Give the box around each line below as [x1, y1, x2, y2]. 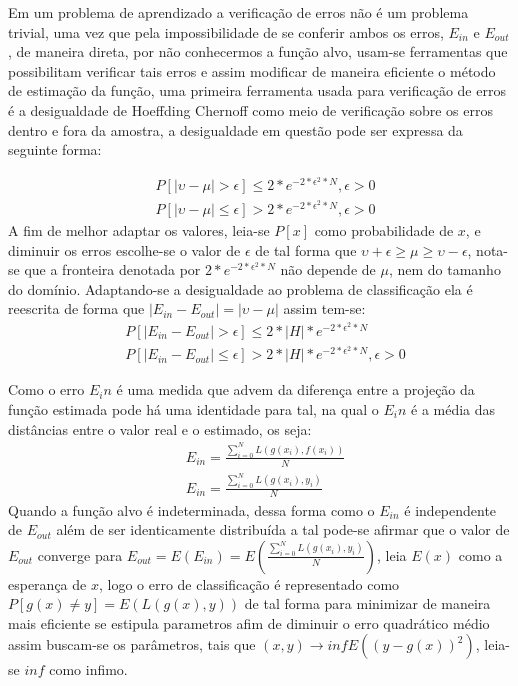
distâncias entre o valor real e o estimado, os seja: [8, 418, 312, 439]
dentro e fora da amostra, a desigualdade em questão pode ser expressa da [8, 119, 463, 140]
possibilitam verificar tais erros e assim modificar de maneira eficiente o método [8, 60, 496, 81]
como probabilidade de [314, 220, 454, 241]
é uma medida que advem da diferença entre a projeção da [116, 379, 475, 400]
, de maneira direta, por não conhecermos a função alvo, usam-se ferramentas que [8, 41, 508, 62]
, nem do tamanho [388, 259, 501, 280]
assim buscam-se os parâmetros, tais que [8, 634, 256, 655]
